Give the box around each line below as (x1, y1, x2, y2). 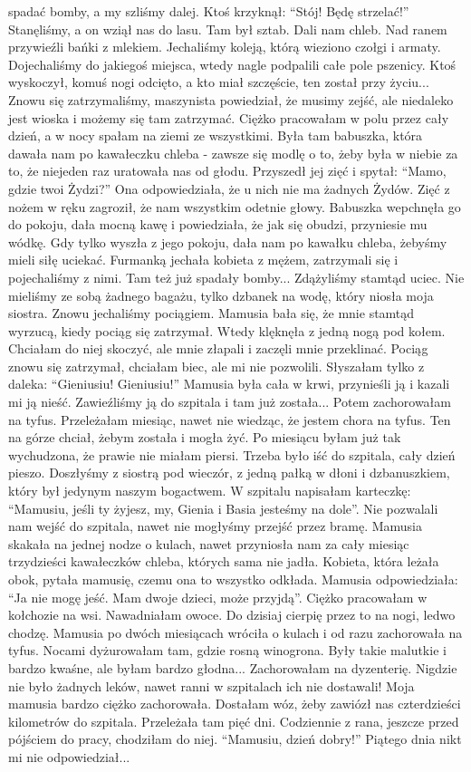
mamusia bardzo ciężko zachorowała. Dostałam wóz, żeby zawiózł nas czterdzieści (8, 694, 461, 713)
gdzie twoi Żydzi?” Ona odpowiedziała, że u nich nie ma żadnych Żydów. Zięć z (8, 179, 450, 198)
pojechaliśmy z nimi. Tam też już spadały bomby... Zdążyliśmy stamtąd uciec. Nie (8, 267, 465, 286)
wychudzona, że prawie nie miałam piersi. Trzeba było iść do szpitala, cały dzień (8, 445, 456, 464)
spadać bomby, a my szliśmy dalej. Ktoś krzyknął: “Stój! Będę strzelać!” (8, 2, 409, 20)
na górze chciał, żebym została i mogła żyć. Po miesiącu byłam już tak (8, 428, 401, 447)
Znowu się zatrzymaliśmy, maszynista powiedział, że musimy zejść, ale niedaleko (8, 90, 454, 109)
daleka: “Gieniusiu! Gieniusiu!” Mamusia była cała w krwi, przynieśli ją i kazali (8, 374, 450, 393)
